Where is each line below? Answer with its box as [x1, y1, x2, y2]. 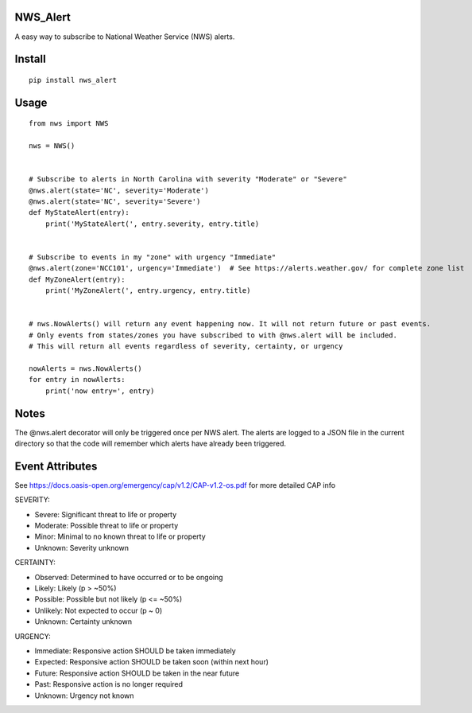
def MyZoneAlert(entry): [29, 275, 126, 284]
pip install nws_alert [29, 76, 118, 84]
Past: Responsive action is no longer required [34, 680, 183, 689]
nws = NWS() [29, 142, 75, 150]
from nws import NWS [29, 119, 109, 128]
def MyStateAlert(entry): [29, 208, 130, 217]
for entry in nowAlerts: [29, 375, 126, 384]
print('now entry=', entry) [44, 386, 155, 395]
